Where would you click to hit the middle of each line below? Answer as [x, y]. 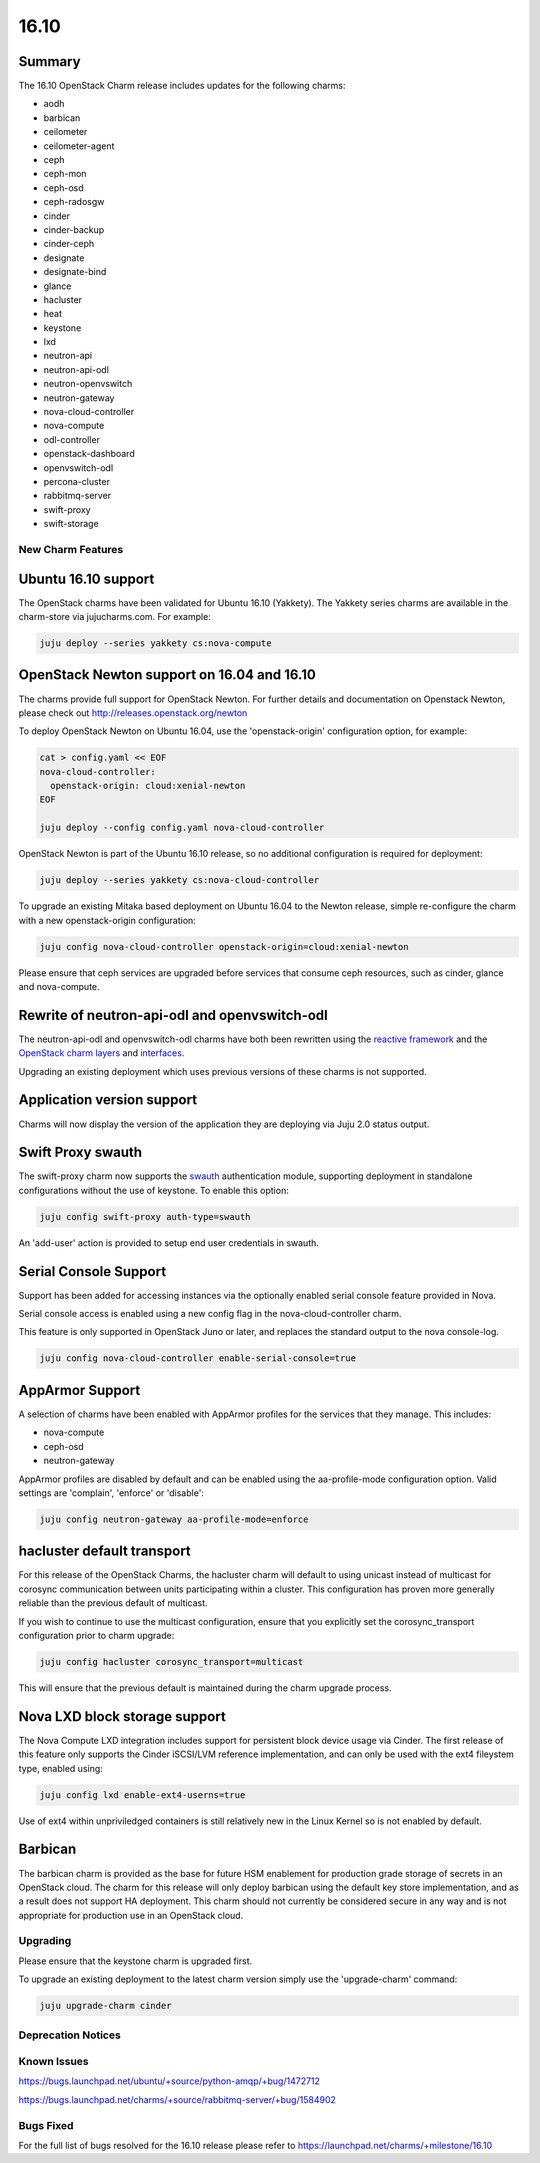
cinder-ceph [69, 244]
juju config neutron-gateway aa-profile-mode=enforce [174, 1519]
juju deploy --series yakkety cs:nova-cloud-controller [179, 880]
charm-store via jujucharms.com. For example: [115, 617]
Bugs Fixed [46, 2125]
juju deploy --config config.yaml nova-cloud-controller [182, 828]
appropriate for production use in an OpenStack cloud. [131, 1915]
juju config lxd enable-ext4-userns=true [142, 1794]
